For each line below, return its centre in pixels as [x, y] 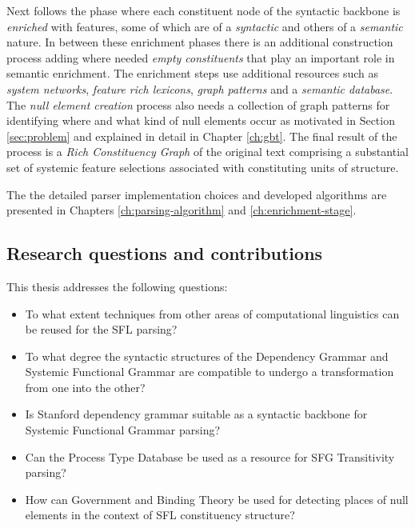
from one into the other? [85, 387]
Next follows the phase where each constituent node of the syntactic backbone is [204, 10]
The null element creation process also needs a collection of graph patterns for [198, 104]
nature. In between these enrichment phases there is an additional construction [200, 42]
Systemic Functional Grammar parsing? [123, 430]
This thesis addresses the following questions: [117, 286]
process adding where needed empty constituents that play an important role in [201, 57]
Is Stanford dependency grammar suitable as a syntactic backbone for [196, 414]
